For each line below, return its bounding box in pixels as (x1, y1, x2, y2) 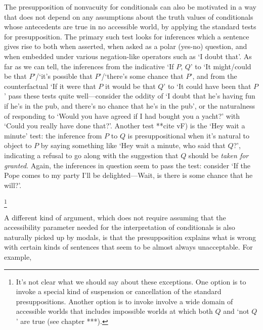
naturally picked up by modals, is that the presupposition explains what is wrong (4, 231, 256, 242)
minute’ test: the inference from (4, 130, 102, 140)
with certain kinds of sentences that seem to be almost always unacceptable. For (4, 242, 253, 252)
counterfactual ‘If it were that (4, 80, 96, 91)
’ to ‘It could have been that (163, 80, 251, 91)
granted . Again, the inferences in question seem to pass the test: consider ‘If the (4, 160, 250, 170)
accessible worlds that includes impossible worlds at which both (16, 306, 213, 316)
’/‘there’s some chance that (99, 71, 184, 81)
